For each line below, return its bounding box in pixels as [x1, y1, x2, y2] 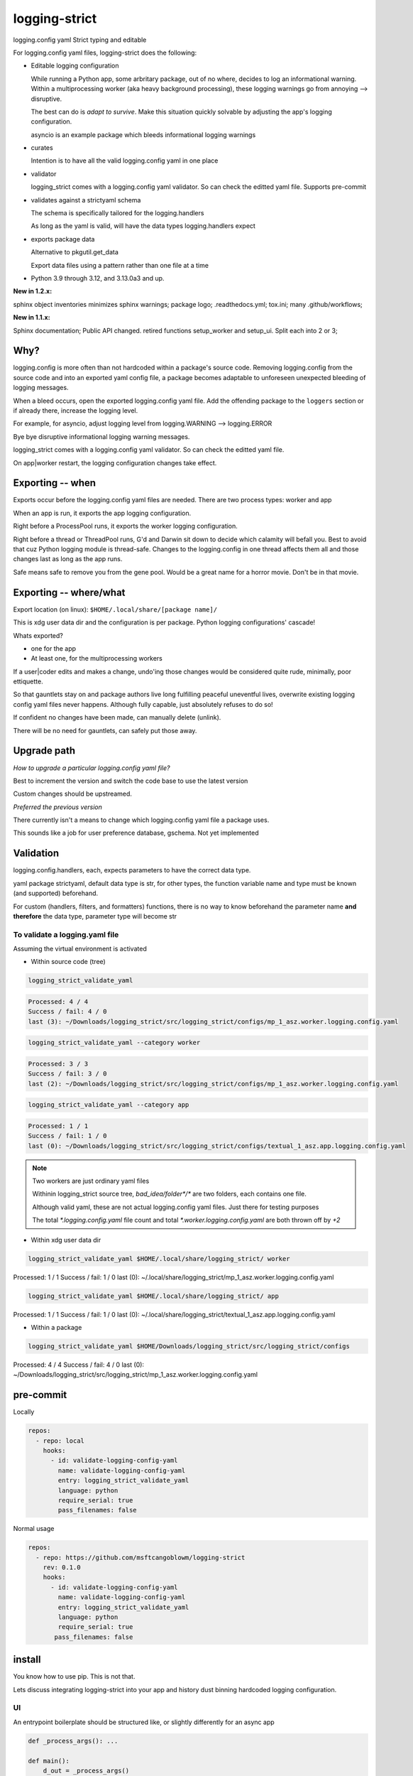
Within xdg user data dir [31, 1235, 101, 1244]
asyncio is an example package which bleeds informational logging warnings [31, 130, 256, 139]
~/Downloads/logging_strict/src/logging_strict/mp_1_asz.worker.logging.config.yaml [13, 1370, 258, 1379]
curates [31, 144, 53, 152]
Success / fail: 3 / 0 [28, 1070, 107, 1078]
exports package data [31, 234, 95, 243]
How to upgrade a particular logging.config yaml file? [13, 764, 170, 772]
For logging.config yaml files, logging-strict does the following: [13, 48, 197, 57]
